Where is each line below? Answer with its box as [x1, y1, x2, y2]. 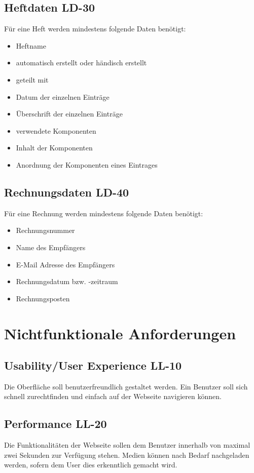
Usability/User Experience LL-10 [4, 358, 182, 373]
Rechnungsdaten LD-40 [4, 184, 129, 200]
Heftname [16, 40, 46, 51]
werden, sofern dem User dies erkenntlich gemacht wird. [4, 459, 177, 470]
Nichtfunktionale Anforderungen [4, 323, 236, 343]
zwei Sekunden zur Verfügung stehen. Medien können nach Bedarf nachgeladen [4, 449, 249, 460]
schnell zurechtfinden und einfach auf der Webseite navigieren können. [4, 391, 222, 402]
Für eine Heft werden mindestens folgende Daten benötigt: [4, 23, 186, 34]
